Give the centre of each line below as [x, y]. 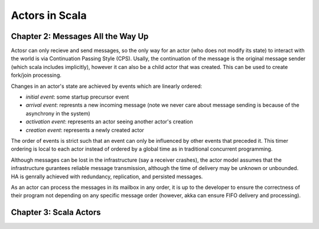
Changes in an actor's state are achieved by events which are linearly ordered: [107, 86]
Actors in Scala [49, 15]
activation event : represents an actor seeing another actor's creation [109, 122]
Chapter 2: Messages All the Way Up [80, 36]
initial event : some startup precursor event [77, 97]
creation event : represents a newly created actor [85, 130]
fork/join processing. [36, 75]
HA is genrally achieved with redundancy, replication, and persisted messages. [107, 176]
